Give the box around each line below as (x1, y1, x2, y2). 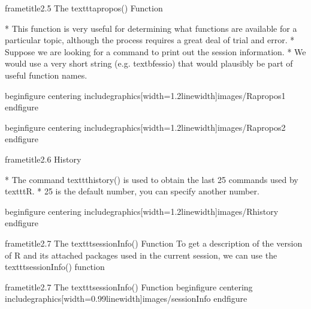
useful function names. (5, 68, 87, 81)
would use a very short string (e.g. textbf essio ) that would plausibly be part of (5, 57, 293, 70)
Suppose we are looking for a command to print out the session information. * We (5, 45, 306, 58)
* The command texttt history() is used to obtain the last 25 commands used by (5, 173, 298, 185)
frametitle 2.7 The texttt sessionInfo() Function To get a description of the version (5, 236, 303, 249)
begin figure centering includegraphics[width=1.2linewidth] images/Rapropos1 (5, 89, 286, 101)
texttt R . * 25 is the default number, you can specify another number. (5, 185, 259, 197)
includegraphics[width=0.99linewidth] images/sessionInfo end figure (5, 292, 247, 305)
